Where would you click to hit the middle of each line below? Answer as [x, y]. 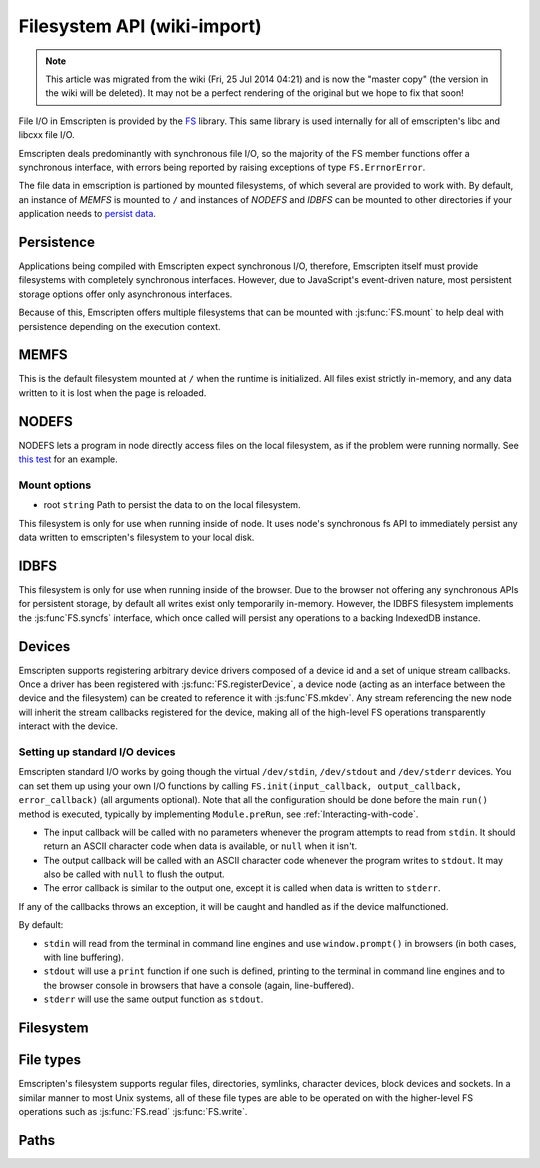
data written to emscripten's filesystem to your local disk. [136, 537]
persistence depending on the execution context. [119, 326]
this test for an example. [68, 459]
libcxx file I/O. [46, 135]
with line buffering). [84, 957]
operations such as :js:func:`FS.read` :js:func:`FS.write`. [133, 1111]
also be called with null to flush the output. [134, 874]
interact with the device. [68, 726]
